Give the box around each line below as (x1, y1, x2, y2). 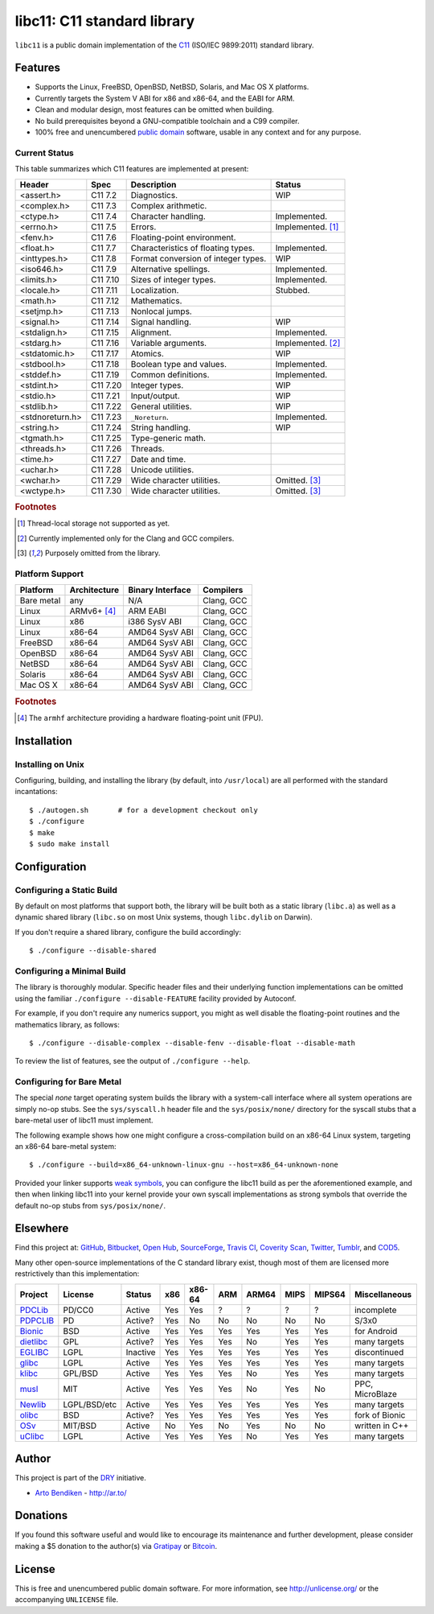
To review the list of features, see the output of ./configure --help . (14, 1056, 251, 1066)
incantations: (14, 787, 58, 797)
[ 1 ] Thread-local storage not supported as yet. (17, 519, 170, 529)
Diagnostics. (130, 189, 178, 200)
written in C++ (354, 1420, 409, 1431)
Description (130, 179, 177, 190)
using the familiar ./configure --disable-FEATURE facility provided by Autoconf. (14, 994, 297, 1003)
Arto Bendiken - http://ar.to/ (35, 1488, 127, 1497)
